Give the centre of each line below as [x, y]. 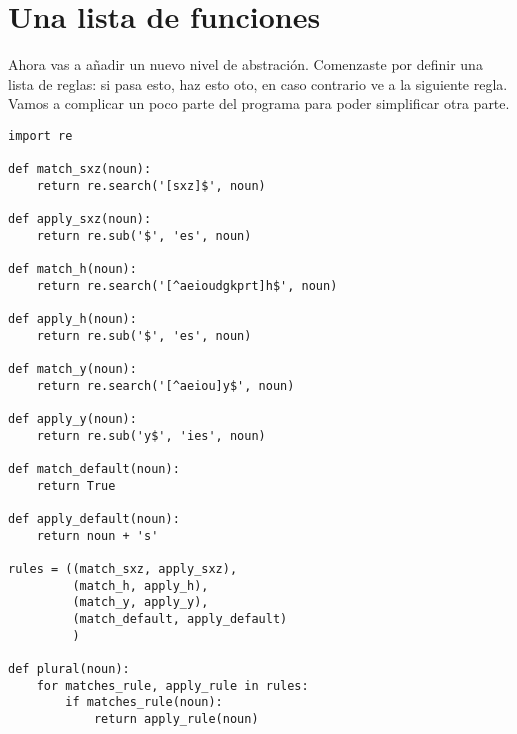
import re [40, 135]
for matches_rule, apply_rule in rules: [172, 685]
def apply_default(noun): [94, 519]
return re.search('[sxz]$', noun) [151, 185]
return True [76, 485]
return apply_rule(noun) [176, 718]
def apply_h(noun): [72, 319]
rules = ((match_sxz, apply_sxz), [123, 568]
